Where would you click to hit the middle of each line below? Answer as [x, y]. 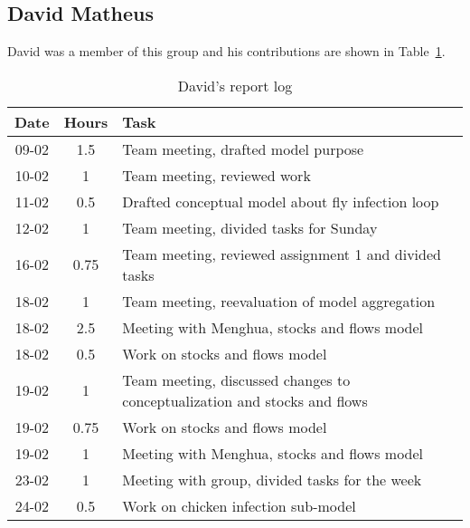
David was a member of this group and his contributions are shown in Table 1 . [226, 51]
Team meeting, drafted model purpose [243, 149]
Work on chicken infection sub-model [239, 505]
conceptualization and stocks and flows [245, 400]
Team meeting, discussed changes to [236, 379]
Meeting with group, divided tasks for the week [272, 479]
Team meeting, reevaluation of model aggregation [279, 301]
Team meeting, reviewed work [216, 175]
